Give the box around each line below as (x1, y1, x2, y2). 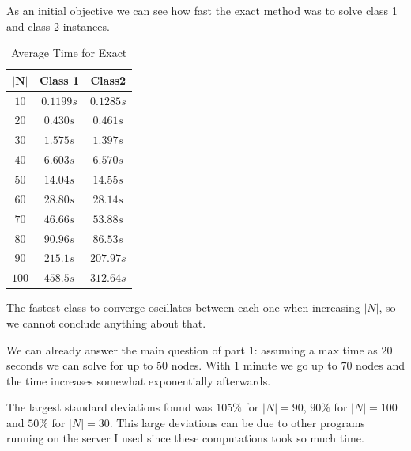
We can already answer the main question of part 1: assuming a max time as (6, 341, 378, 358)
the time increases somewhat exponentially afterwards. (6, 372, 271, 388)
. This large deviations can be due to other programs (109, 414, 365, 430)
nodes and (356, 357, 405, 373)
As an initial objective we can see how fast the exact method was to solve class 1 (6, 2, 398, 18)
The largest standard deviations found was (6, 399, 213, 415)
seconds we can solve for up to (6, 357, 153, 373)
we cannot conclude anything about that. (6, 314, 206, 331)
